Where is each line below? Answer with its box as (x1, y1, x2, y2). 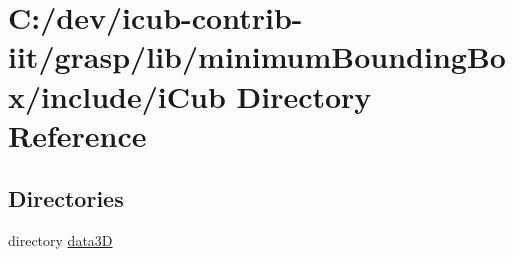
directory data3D (8, 230, 113, 251)
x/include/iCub (8, 75, 226, 116)
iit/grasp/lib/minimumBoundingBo (8, 36, 506, 77)
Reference (8, 114, 147, 155)
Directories (8, 183, 124, 214)
